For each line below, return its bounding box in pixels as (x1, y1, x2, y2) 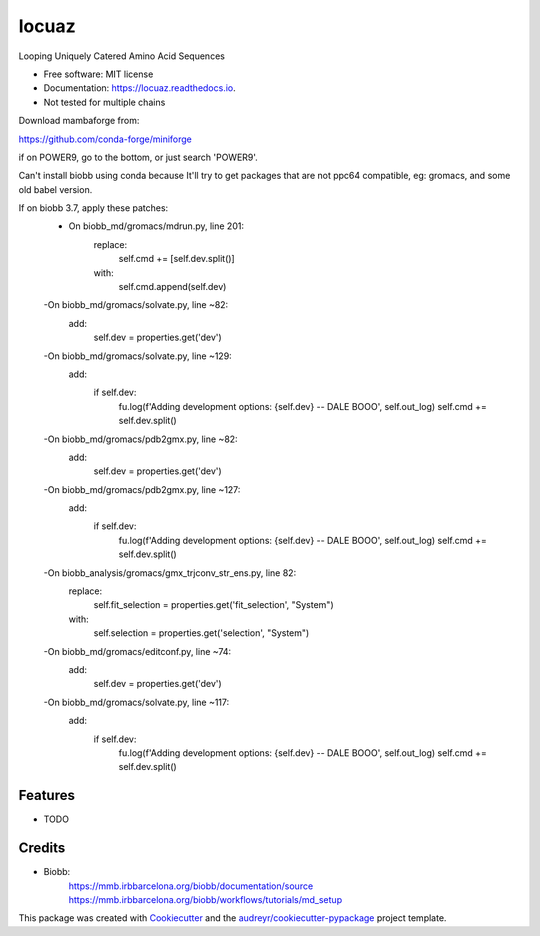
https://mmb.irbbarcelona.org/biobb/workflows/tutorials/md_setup (68, 893, 343, 905)
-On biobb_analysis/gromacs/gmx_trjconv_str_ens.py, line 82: (43, 566, 297, 579)
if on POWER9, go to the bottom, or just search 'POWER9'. (18, 151, 259, 163)
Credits (18, 840, 66, 857)
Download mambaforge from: (18, 115, 140, 127)
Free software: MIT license (43, 68, 154, 80)
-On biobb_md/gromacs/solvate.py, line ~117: (43, 696, 230, 708)
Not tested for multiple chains (43, 96, 166, 108)
